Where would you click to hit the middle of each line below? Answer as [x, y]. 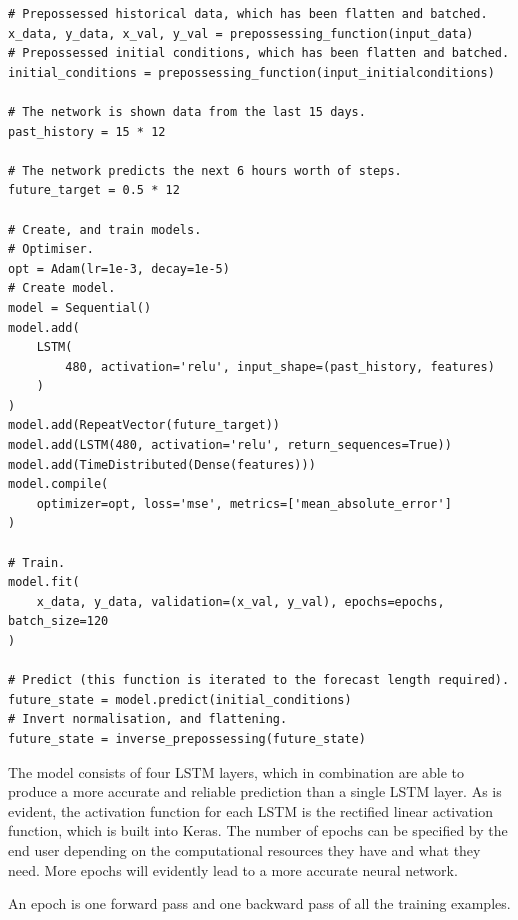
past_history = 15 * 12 [87, 131]
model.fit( [44, 582]
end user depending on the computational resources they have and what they [244, 849]
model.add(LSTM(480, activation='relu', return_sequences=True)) [230, 445]
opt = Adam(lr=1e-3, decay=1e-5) [119, 268]
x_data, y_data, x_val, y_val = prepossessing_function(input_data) [241, 33]
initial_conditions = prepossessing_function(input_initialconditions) [251, 72]
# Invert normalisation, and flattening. [148, 719]
